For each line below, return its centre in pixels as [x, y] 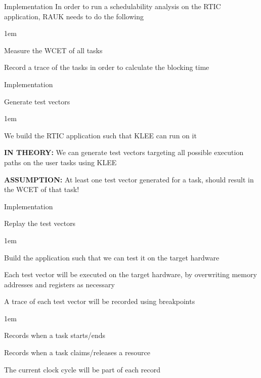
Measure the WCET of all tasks [53, 50]
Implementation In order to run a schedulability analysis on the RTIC [113, 6]
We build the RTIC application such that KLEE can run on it [100, 135]
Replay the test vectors [40, 223]
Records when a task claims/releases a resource [77, 352]
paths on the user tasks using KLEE [60, 162]
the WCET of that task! [42, 189]
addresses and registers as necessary [59, 284]
